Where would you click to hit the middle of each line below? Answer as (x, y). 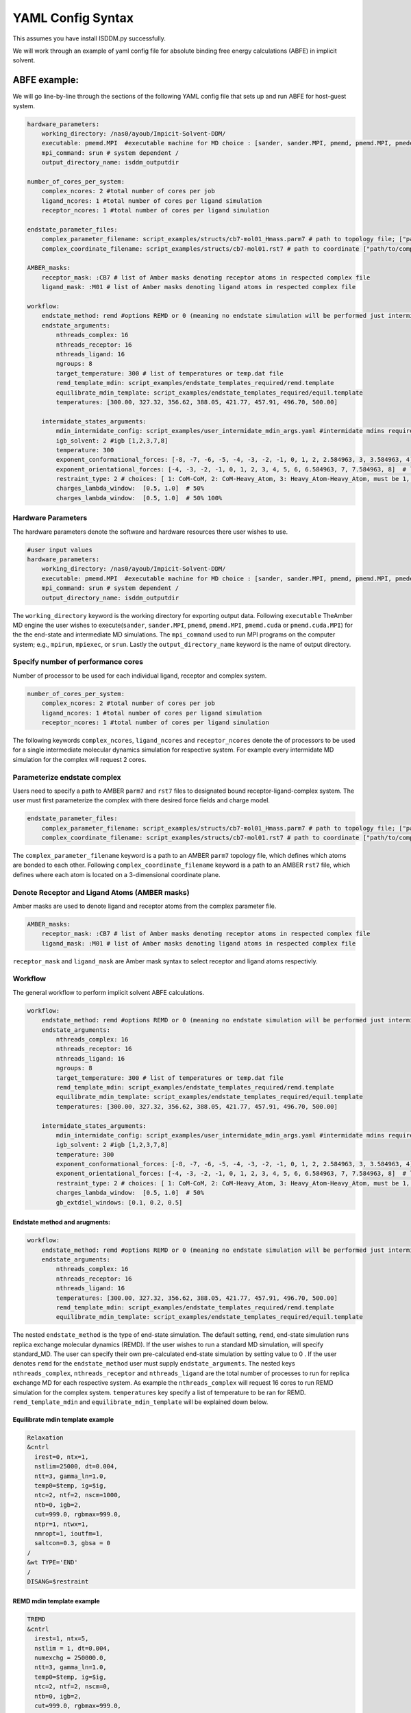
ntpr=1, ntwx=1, (62, 1524)
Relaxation (45, 1438)
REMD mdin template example (57, 1601)
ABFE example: (46, 80)
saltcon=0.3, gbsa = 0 (73, 1543)
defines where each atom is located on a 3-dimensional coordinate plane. (116, 874)
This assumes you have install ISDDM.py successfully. (89, 38)
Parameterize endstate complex (67, 777)
